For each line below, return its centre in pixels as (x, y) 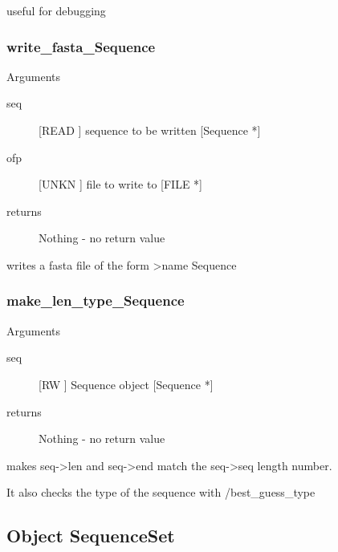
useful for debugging (56, 10)
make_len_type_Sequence (96, 300)
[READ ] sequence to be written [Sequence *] (150, 130)
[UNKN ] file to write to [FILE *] (121, 184)
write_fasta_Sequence (81, 46)
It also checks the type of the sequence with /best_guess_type (161, 492)
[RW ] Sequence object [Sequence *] (126, 384)
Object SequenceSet (91, 536)
